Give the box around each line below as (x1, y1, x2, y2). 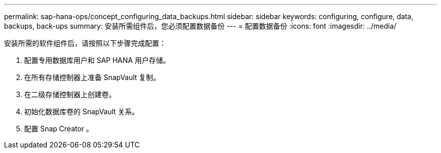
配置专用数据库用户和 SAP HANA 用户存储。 (24, 56, 170, 64)
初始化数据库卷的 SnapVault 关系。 (24, 107, 139, 116)
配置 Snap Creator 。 (24, 124, 94, 133)
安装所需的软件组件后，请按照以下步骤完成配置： (4, 39, 166, 47)
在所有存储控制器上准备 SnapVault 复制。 (24, 73, 161, 82)
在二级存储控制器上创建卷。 (24, 90, 116, 99)
